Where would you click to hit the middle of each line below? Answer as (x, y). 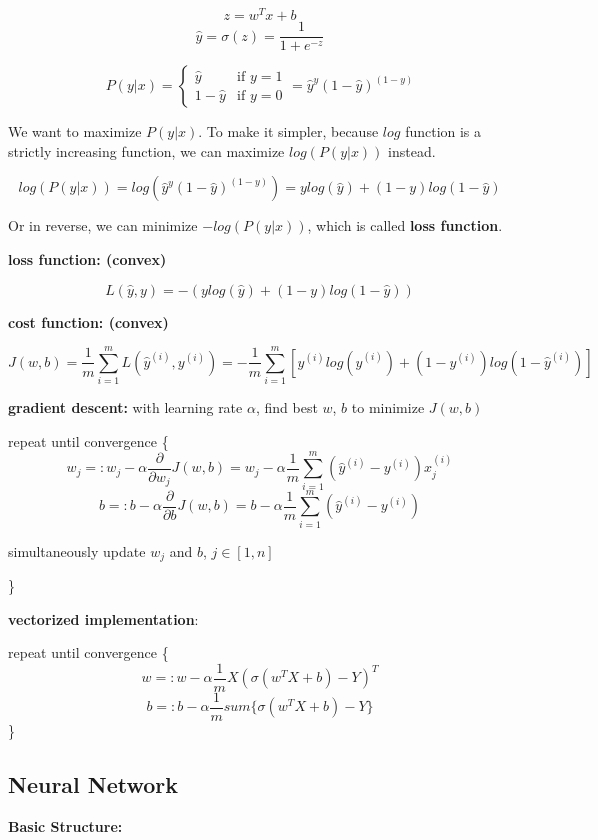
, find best (286, 407)
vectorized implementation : (103, 618)
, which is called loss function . (405, 225)
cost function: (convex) (88, 321)
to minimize (388, 407)
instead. (412, 150)
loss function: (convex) (87, 258)
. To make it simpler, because (288, 131)
